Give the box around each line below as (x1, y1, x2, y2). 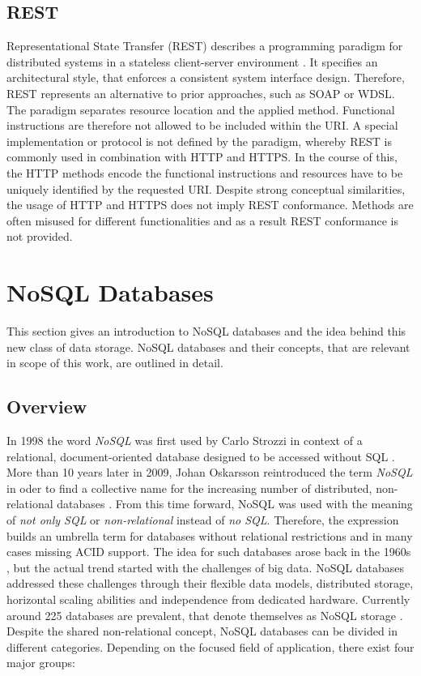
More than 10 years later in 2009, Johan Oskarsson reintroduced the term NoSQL (6, 464, 413, 481)
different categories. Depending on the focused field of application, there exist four (6, 638, 415, 655)
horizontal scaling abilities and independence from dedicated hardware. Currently (6, 590, 410, 607)
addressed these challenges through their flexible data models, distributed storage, (6, 575, 414, 592)
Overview (6, 394, 87, 419)
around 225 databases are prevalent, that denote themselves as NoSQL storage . (6, 606, 403, 623)
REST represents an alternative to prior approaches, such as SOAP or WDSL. (6, 84, 395, 101)
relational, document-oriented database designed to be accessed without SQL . (6, 447, 395, 464)
